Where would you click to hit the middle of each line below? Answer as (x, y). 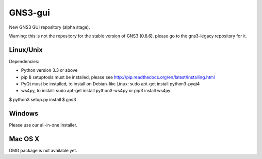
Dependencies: (24, 61)
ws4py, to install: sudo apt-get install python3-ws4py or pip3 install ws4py (96, 91)
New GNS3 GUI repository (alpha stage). (49, 27)
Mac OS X (24, 139)
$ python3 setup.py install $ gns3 (42, 99)
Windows (24, 113)
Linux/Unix (26, 50)
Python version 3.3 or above (49, 70)
